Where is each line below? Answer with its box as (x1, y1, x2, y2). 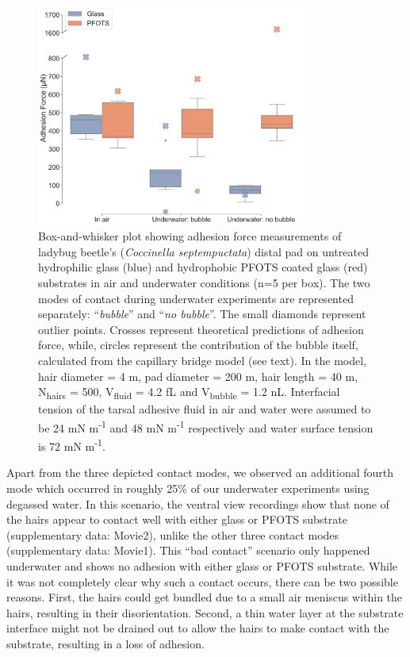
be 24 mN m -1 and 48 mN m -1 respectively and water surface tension (38, 417, 374, 436)
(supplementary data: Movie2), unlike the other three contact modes (6, 526, 339, 543)
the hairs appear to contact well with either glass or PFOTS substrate (6, 511, 347, 528)
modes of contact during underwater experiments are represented (38, 290, 354, 306)
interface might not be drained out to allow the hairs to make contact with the (6, 620, 389, 636)
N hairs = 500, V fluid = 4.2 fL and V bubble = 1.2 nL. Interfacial (38, 383, 340, 401)
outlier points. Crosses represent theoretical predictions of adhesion (38, 321, 364, 337)
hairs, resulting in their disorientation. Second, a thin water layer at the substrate (6, 604, 404, 620)
